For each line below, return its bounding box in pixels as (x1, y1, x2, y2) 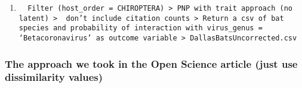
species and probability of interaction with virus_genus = (19, 24, 263, 33)
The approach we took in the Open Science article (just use (5, 56, 298, 71)
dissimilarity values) (5, 70, 103, 84)
